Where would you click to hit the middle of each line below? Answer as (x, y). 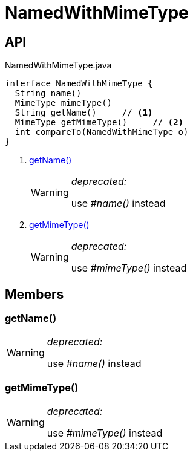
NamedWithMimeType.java (58, 65)
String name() (48, 93)
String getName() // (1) (84, 113)
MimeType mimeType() (64, 103)
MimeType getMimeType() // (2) (99, 122)
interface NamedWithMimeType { (79, 84)
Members (34, 294)
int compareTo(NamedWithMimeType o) (102, 132)
